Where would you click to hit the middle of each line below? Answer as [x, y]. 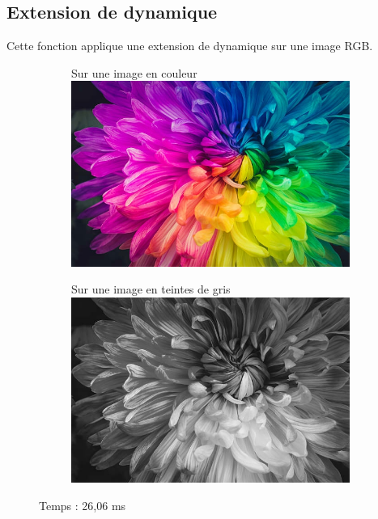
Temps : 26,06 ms [83, 505]
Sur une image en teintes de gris [151, 289]
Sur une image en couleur [134, 72]
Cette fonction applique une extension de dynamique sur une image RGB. [190, 46]
